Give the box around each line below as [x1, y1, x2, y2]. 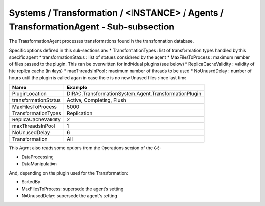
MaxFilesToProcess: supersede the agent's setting [21, 186, 124, 192]
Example [66, 84, 88, 90]
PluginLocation [12, 90, 47, 97]
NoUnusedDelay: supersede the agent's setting [21, 193, 117, 199]
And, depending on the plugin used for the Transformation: [9, 170, 129, 176]
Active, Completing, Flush [66, 96, 126, 103]
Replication [66, 110, 93, 117]
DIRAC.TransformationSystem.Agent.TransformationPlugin [66, 90, 202, 97]
